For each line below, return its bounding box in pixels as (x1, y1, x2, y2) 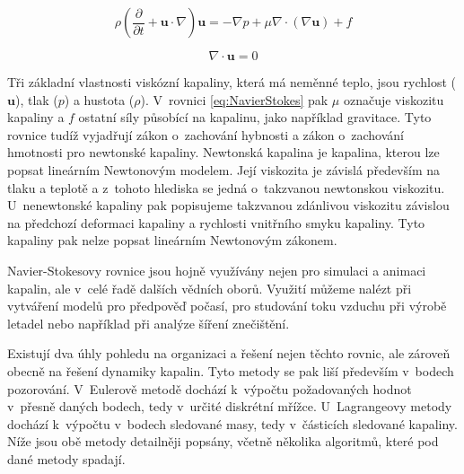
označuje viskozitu (343, 90, 444, 109)
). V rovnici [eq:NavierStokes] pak (140, 90, 328, 109)
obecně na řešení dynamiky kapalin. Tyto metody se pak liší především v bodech (7, 361, 454, 380)
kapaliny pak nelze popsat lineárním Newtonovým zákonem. (7, 231, 337, 250)
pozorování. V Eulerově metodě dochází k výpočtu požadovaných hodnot (7, 379, 412, 398)
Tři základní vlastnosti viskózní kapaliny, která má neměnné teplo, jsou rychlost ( (7, 73, 456, 91)
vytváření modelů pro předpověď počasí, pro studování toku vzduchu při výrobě (7, 296, 447, 315)
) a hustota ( (64, 90, 135, 109)
